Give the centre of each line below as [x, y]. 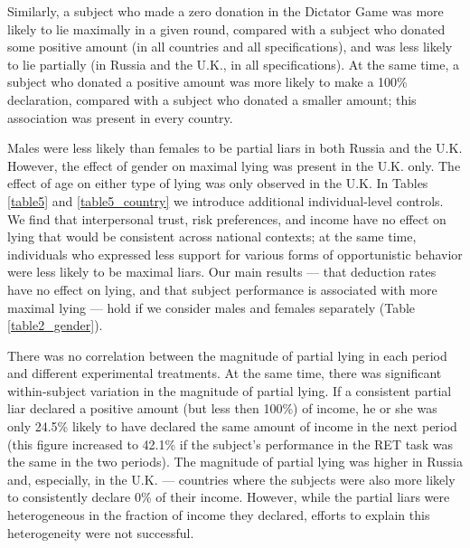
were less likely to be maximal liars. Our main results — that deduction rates [222, 272]
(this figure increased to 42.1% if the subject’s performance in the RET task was [230, 444]
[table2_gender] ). [55, 325]
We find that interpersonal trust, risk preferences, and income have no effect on [227, 218]
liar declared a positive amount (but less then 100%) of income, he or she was [222, 408]
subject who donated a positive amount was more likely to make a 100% [207, 82]
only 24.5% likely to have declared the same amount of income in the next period [232, 426]
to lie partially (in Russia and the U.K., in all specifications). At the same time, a [233, 64]
